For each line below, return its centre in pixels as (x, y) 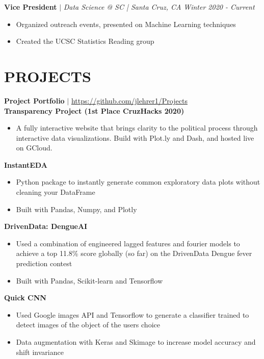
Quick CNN (25, 298)
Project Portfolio (34, 100)
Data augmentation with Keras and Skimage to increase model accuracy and (136, 342)
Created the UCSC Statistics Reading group (85, 41)
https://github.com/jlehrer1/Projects (129, 100)
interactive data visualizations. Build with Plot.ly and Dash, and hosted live (135, 137)
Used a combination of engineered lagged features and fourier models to (128, 243)
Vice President (31, 7)
